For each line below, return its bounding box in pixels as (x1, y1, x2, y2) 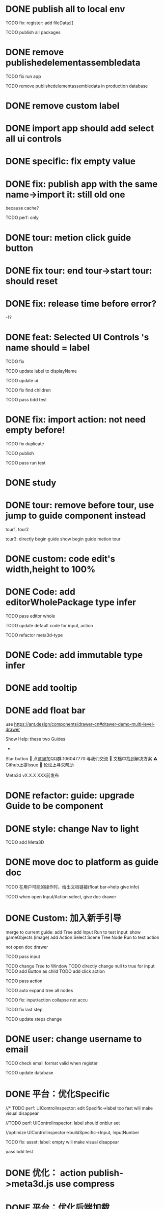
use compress (55, 1178, 115, 1189)
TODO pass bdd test (5, 396, 47, 402)
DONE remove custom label (5, 100, 120, 111)
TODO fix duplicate (5, 440, 45, 447)
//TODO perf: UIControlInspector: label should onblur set (5, 1120, 120, 1126)
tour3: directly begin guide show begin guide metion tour (5, 536, 121, 542)
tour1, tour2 (5, 526, 29, 532)
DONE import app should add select (5, 123, 154, 134)
